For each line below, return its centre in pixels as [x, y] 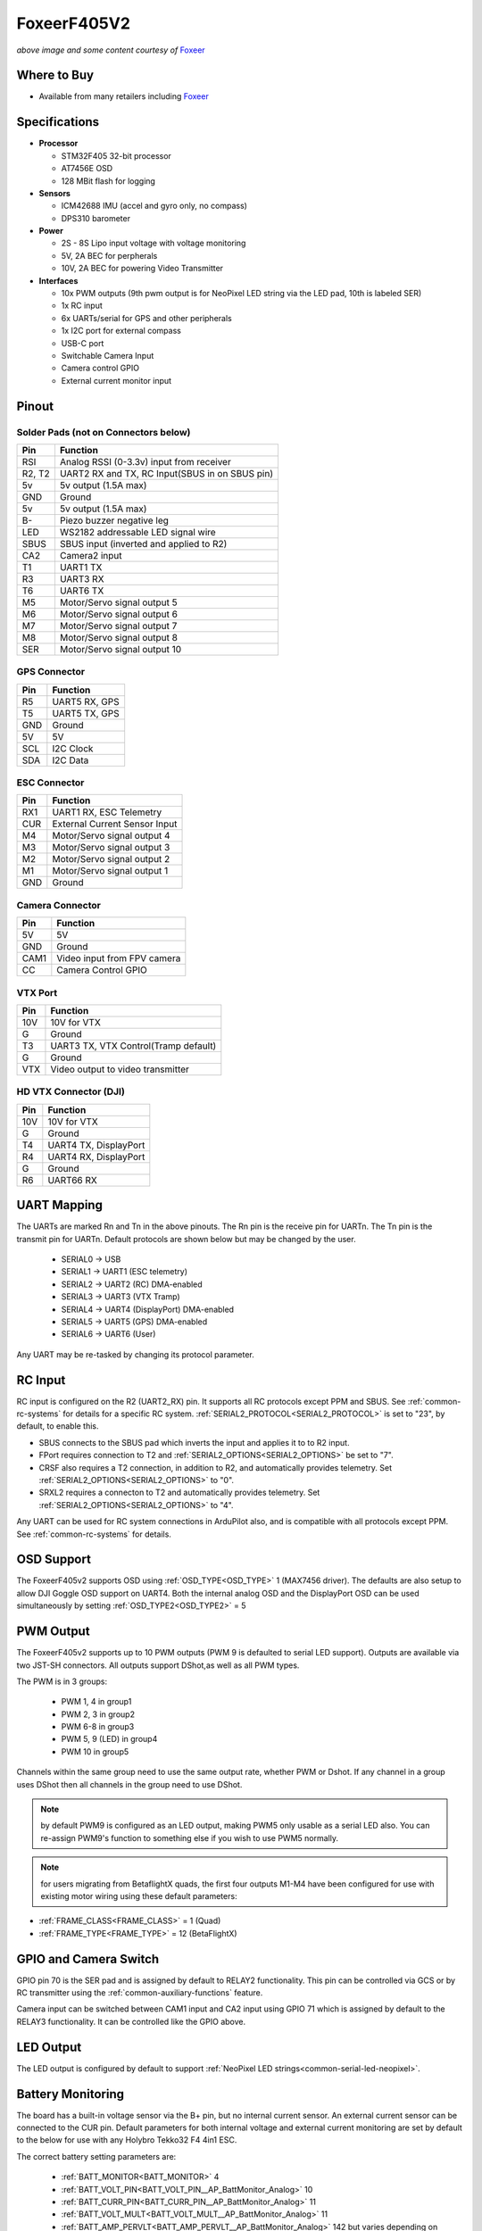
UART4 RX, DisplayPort [96, 1157]
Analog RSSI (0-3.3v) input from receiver [145, 461]
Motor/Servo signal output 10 [120, 649]
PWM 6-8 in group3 [98, 1727]
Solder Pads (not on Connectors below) [104, 432]
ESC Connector [50, 783]
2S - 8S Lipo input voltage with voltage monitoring [154, 243]
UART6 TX [82, 591]
